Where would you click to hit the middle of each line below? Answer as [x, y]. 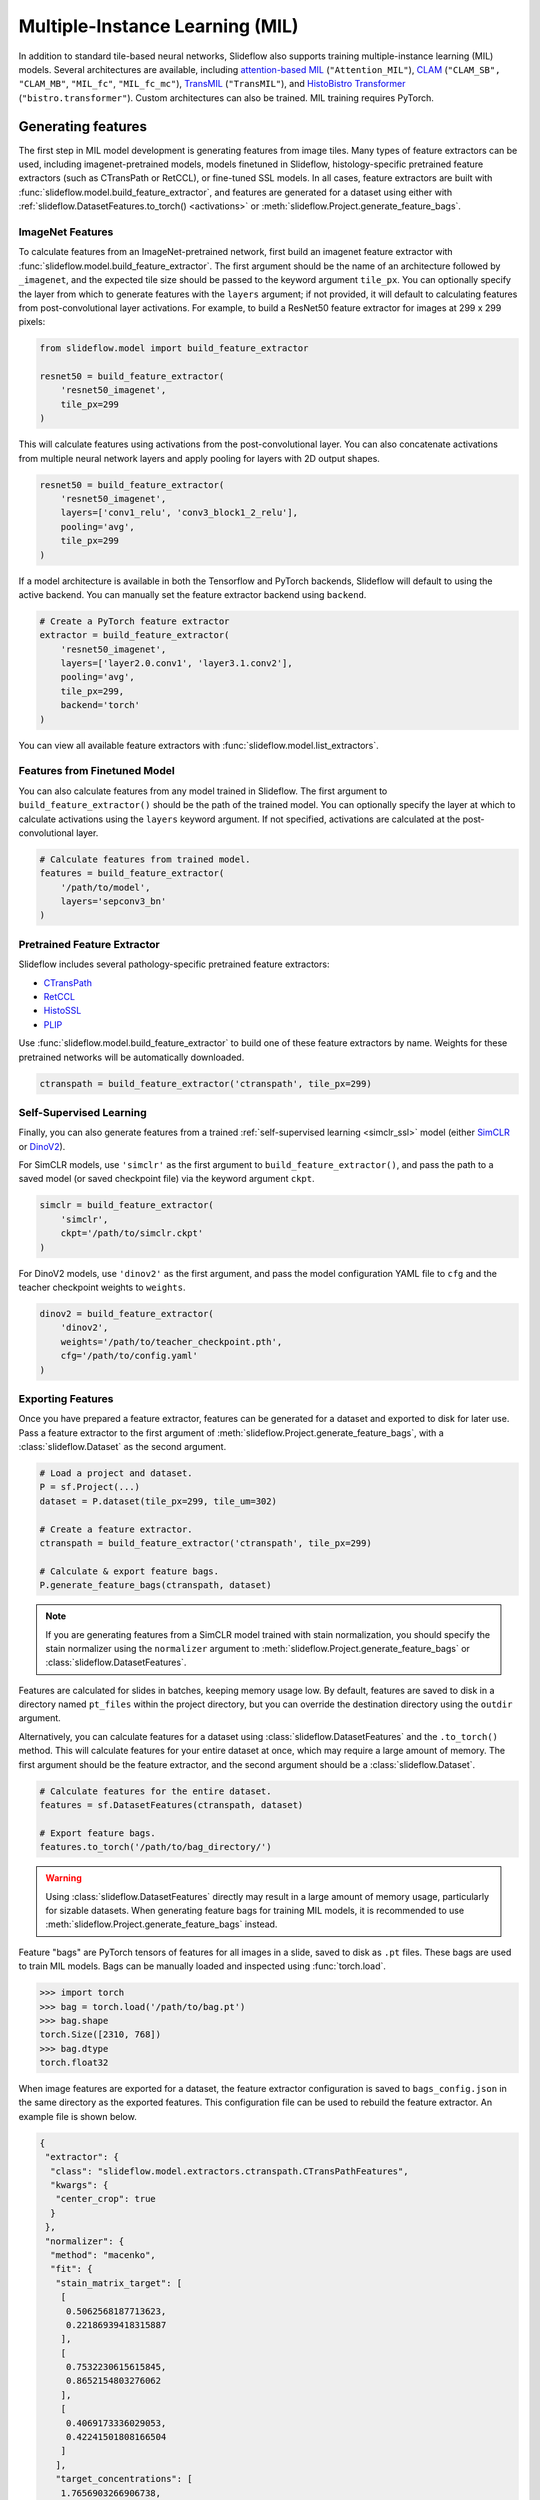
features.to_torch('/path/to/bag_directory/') [155, 1847]
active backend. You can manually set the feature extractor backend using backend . [192, 594]
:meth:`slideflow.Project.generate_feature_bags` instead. [161, 1924]
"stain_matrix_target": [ [119, 2283]
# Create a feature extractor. [116, 1529]
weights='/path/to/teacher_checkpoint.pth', [171, 1341]
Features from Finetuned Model [96, 771]
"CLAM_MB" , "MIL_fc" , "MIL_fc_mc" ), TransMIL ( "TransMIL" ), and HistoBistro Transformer [212, 84]
